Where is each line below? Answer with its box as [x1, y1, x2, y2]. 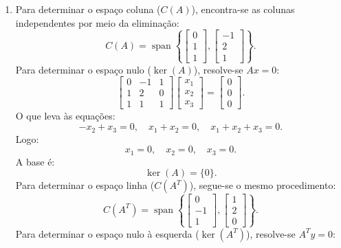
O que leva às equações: [15, 109, 115, 123]
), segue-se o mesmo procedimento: [189, 178, 336, 192]
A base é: [15, 154, 55, 168]
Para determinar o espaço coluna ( [15, 2, 161, 16]
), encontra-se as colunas [191, 2, 295, 16]
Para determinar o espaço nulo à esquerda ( [15, 226, 199, 240]
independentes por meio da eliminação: [15, 15, 179, 30]
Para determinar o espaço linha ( [15, 178, 155, 192]
